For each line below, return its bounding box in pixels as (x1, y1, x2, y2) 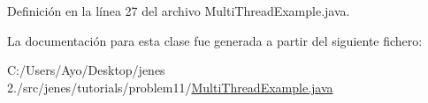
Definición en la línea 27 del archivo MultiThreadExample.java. (7, 2, 350, 19)
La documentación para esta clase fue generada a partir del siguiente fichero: (7, 31, 423, 49)
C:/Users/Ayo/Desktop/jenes (7, 61, 165, 79)
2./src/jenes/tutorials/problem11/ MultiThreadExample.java (7, 77, 333, 96)
